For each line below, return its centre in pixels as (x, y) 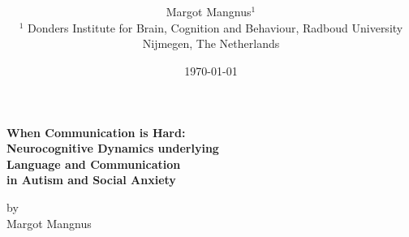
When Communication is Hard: (96, 132)
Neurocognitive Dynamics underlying (113, 148)
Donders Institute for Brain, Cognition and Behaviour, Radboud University (215, 27)
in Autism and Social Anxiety (91, 180)
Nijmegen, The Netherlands (211, 43)
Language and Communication (94, 164)
